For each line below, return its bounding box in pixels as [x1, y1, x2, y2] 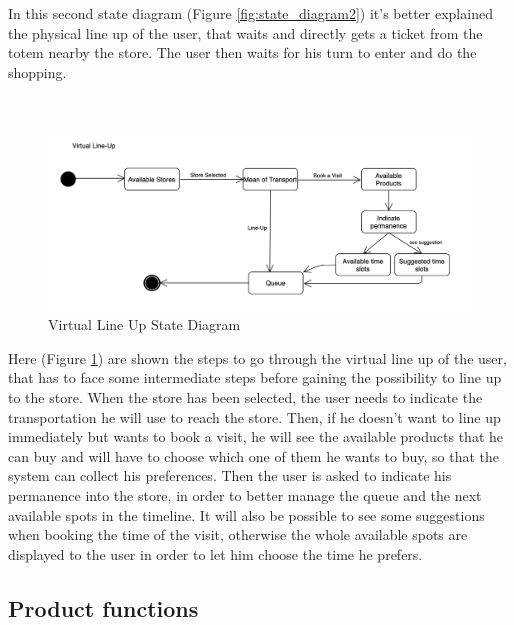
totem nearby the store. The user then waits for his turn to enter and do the [8, 42, 477, 63]
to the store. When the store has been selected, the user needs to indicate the [8, 387, 483, 408]
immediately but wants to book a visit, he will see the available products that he [8, 426, 503, 447]
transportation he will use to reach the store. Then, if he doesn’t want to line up [8, 406, 501, 427]
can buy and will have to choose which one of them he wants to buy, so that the [8, 445, 499, 466]
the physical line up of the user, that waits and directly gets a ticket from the [8, 22, 483, 43]
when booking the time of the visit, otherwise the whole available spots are [8, 524, 468, 545]
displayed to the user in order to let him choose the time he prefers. [8, 543, 423, 564]
